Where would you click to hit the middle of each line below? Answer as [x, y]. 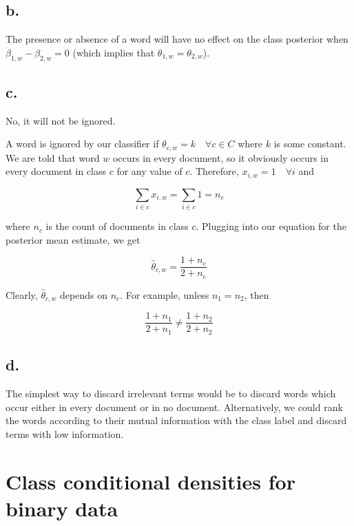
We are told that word [53, 157]
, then [257, 294]
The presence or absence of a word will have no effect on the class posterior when [177, 39]
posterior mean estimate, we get [73, 239]
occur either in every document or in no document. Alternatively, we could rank [174, 407]
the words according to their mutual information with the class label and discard [176, 420]
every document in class [56, 171]
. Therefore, [214, 171]
